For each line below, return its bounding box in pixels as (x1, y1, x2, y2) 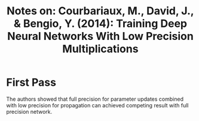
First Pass (6, 76, 57, 89)
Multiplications (62, 42, 139, 56)
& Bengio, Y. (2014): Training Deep (13, 17, 188, 30)
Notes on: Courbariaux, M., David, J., (7, 4, 194, 18)
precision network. (6, 108, 53, 115)
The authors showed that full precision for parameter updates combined (6, 95, 184, 103)
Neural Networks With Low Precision (7, 30, 194, 43)
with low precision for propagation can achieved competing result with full (6, 101, 189, 108)
